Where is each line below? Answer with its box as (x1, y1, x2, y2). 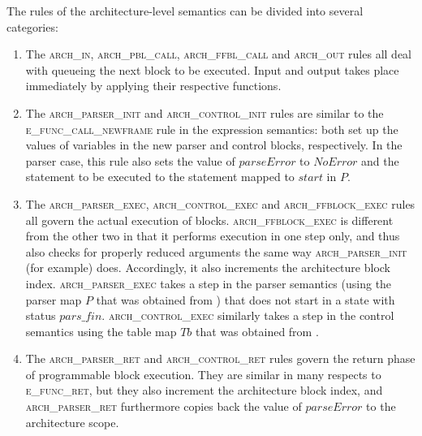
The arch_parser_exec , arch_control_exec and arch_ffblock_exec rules (25, 195, 416, 212)
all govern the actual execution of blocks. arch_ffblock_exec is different (25, 211, 394, 228)
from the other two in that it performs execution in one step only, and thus (25, 227, 400, 244)
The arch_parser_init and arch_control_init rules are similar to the (25, 104, 384, 121)
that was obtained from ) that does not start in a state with (96, 291, 395, 308)
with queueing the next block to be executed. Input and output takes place (25, 61, 399, 78)
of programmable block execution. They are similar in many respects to (25, 365, 381, 382)
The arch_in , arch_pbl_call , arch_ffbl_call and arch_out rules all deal (25, 45, 411, 63)
